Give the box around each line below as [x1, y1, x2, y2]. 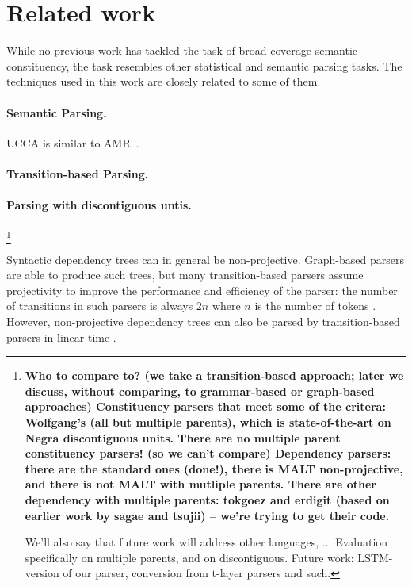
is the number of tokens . [254, 297, 376, 314]
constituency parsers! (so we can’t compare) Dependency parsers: [25, 445, 391, 462]
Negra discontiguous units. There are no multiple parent [25, 429, 341, 446]
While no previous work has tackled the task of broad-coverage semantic [6, 42, 357, 59]
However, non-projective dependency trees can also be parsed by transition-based [6, 312, 400, 329]
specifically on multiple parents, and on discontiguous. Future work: [25, 549, 354, 565]
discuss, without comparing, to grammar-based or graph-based [25, 382, 375, 399]
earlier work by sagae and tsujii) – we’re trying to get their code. [25, 507, 390, 523]
